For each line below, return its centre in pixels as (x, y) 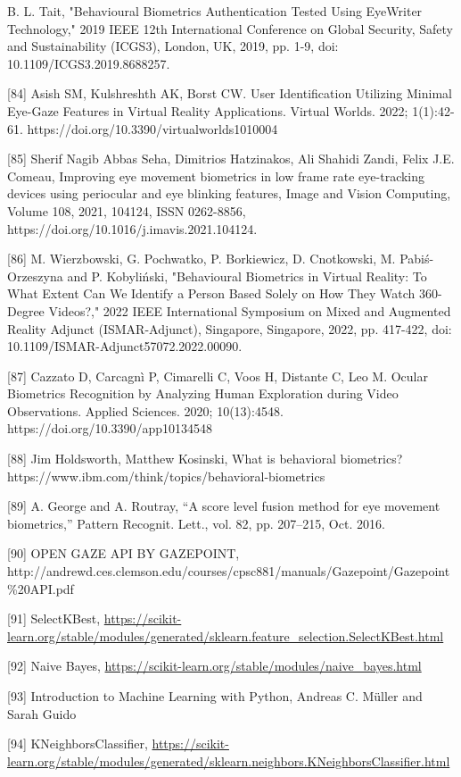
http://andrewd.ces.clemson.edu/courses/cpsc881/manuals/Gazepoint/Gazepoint (229, 571)
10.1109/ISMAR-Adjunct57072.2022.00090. (125, 346)
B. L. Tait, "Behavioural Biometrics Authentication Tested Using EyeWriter (215, 11)
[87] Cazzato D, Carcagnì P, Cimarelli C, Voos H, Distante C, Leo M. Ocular (218, 376)
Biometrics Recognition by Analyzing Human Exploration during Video (203, 393)
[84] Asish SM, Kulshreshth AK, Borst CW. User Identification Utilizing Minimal (230, 93)
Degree (26, 310)
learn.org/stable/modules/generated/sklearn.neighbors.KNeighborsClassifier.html (229, 760)
